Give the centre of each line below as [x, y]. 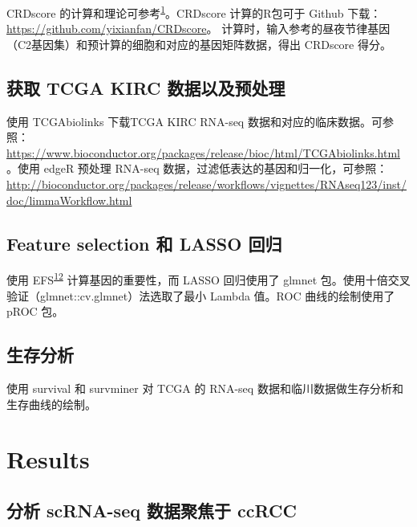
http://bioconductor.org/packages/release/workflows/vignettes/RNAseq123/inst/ [206, 184]
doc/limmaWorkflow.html [69, 200]
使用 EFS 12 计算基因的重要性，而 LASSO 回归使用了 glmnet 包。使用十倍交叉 [208, 279]
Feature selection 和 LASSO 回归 [144, 243]
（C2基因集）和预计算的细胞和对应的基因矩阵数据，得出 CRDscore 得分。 [199, 44]
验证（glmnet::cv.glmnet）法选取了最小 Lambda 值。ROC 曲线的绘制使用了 [201, 295]
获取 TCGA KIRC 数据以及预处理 [146, 87]
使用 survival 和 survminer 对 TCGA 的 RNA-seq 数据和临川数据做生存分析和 [205, 388]
